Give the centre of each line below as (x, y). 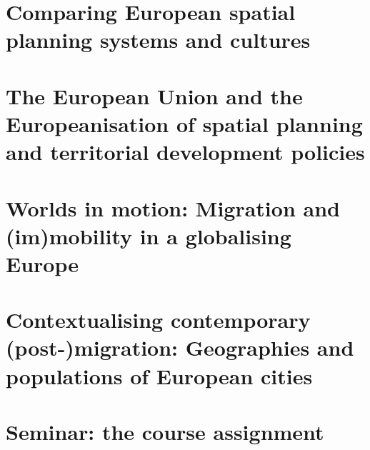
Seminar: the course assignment (165, 431)
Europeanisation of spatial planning (184, 123)
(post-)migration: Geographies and (180, 347)
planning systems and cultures (158, 40)
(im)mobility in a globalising (149, 235)
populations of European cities (159, 375)
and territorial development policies (185, 152)
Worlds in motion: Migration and (173, 207)
